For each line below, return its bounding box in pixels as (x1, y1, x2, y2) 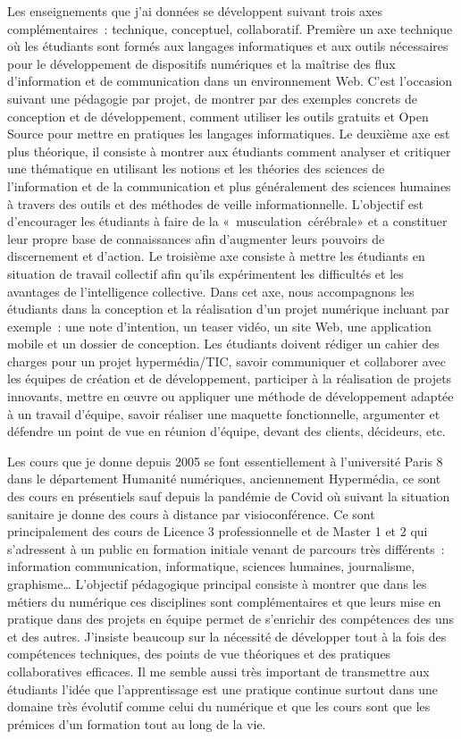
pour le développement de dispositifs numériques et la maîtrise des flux (7, 54, 396, 72)
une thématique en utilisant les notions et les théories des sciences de (7, 159, 385, 178)
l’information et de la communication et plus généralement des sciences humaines (7, 176, 451, 195)
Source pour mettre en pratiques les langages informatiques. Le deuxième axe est (7, 124, 450, 143)
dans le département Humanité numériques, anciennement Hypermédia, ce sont (7, 469, 441, 488)
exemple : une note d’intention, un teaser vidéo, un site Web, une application (7, 316, 432, 335)
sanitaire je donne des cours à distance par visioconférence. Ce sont (7, 504, 375, 523)
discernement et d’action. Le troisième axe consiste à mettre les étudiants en (7, 247, 425, 265)
